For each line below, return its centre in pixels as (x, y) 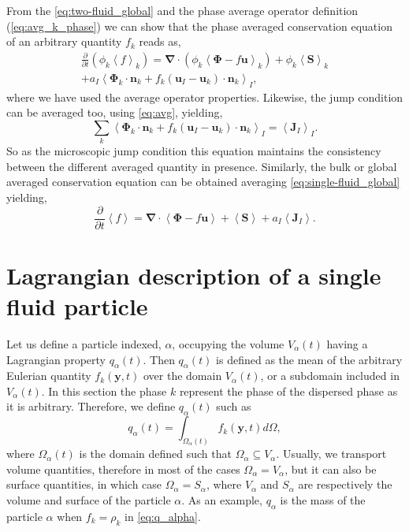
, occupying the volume (228, 343)
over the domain (182, 376)
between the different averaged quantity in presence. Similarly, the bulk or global (202, 166)
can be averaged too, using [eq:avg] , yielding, (115, 112)
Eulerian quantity (49, 376)
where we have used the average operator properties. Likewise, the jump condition (205, 97)
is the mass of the (323, 499)
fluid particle (77, 305)
